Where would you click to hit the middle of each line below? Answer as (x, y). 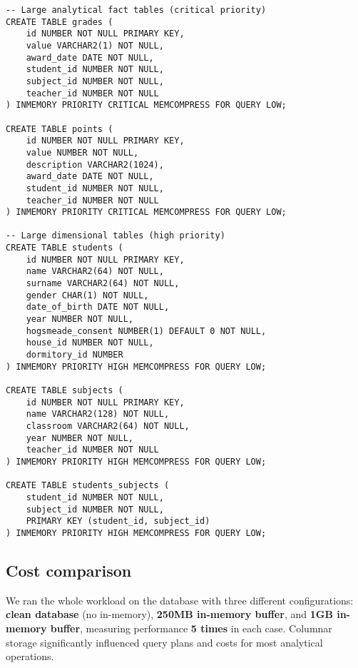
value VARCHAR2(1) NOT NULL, (95, 45)
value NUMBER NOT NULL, (82, 152)
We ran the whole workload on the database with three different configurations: (180, 600)
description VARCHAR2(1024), (95, 165)
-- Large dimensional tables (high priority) (116, 236)
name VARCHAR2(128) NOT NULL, (98, 414)
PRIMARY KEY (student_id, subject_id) (118, 521)
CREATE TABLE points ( (60, 129)
